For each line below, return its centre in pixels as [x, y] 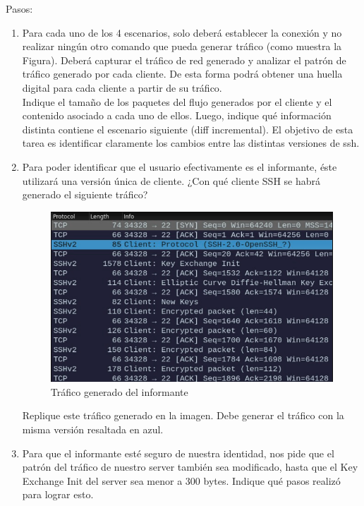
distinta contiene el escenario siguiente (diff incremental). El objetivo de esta [188, 129]
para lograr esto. [58, 494]
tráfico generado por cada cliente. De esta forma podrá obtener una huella [182, 74]
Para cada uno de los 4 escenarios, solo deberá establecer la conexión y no [182, 32]
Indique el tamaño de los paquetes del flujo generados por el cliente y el [177, 101]
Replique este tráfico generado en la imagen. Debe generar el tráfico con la [183, 415]
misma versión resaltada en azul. [93, 429]
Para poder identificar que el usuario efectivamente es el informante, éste [180, 166]
